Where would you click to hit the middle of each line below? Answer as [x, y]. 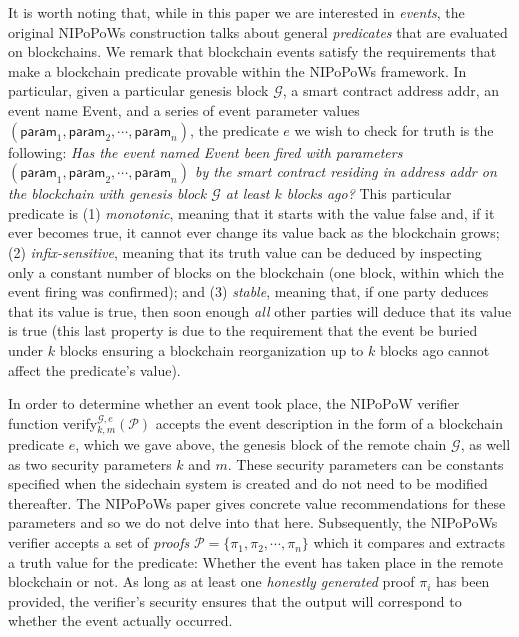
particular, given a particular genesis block [138, 90]
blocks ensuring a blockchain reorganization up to [211, 349]
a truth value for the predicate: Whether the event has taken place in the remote [255, 561]
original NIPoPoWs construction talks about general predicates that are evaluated [258, 31]
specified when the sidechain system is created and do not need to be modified [248, 483]
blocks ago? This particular [369, 193]
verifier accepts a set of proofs [99, 542]
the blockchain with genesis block [107, 193]
